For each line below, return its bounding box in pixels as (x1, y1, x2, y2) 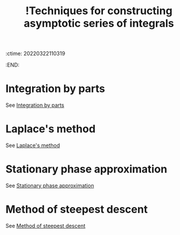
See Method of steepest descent (5, 222, 86, 229)
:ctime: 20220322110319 (5, 50, 66, 57)
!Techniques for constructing (25, 4, 173, 18)
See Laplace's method (5, 142, 60, 149)
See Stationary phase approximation (5, 182, 94, 189)
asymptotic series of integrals (24, 17, 174, 30)
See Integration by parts (5, 102, 65, 109)
